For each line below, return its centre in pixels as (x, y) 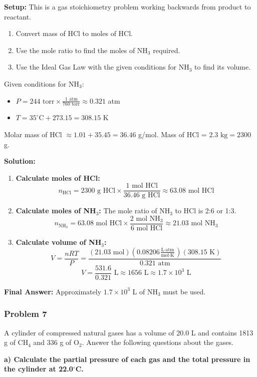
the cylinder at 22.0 (39, 369)
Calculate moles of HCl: (58, 177)
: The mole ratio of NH (135, 211)
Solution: (20, 161)
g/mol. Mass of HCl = (173, 134)
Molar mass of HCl (33, 134)
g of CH (16, 342)
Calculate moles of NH (56, 211)
